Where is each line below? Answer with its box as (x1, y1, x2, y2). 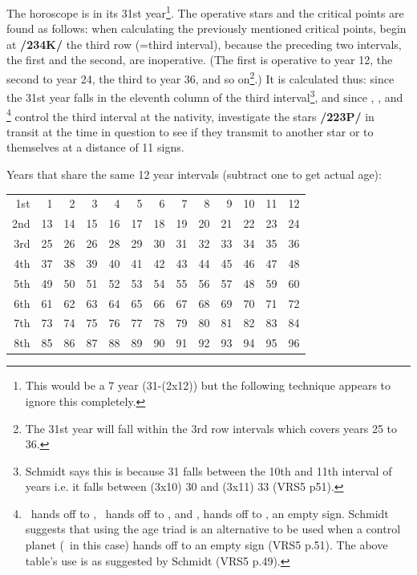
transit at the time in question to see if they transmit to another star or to (6, 123, 374, 140)
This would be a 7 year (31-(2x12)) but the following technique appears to (25, 377, 391, 394)
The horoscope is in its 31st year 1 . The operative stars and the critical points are (6, 2, 404, 21)
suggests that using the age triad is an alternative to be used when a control (25, 520, 401, 537)
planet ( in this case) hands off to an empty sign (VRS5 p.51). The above (25, 537, 388, 553)
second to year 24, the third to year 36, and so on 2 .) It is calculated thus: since (6, 68, 395, 87)
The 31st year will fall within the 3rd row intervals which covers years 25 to (25, 419, 398, 436)
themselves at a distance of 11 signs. (6, 139, 184, 156)
